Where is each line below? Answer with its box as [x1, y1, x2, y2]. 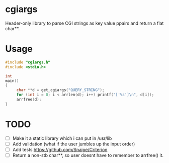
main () [5, 78, 19, 84]
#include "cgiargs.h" [5, 59, 51, 65]
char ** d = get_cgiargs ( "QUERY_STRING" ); [16, 88, 105, 93]
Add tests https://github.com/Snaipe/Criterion [12, 146, 108, 152]
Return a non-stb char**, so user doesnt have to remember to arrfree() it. [12, 152, 164, 158]
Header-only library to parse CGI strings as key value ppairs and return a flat [5, 20, 164, 26]
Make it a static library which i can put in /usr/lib [12, 135, 112, 141]
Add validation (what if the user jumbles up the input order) [12, 141, 135, 147]
